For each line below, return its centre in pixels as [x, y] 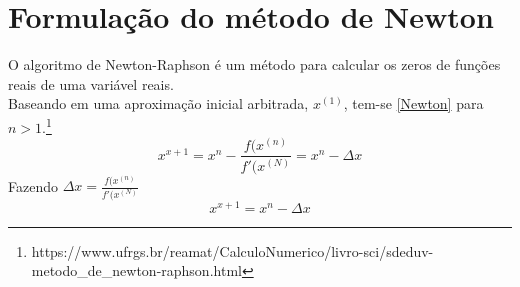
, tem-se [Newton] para [413, 103]
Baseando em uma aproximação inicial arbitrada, [158, 103]
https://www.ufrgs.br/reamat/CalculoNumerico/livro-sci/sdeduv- [232, 250]
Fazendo [33, 185]
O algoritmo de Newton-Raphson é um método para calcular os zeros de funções [254, 64]
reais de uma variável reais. [91, 83]
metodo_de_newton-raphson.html [136, 270]
